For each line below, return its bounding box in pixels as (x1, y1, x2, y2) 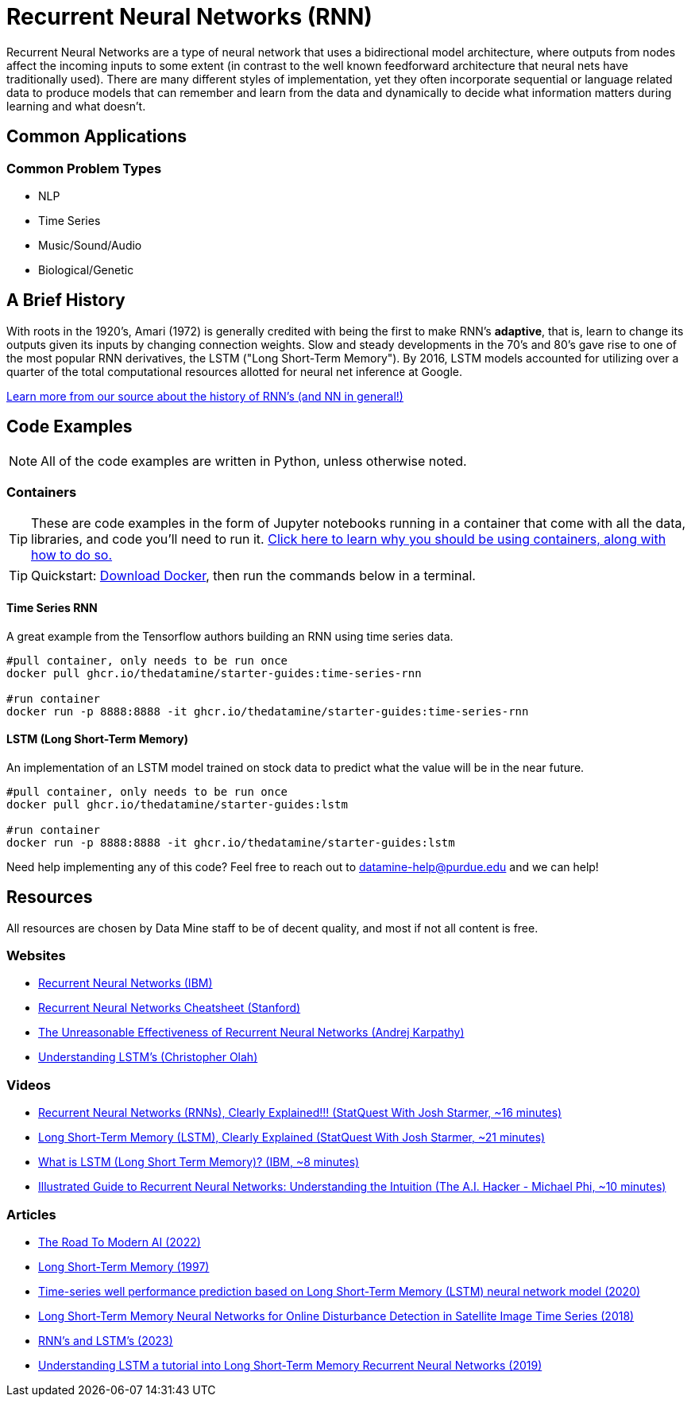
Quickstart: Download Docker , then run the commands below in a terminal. (31, 568, 476, 584)
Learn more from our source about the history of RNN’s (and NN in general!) (6, 389, 403, 403)
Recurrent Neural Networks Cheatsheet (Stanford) (38, 1001, 301, 1015)
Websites (6, 948, 66, 964)
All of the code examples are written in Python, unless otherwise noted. (41, 452, 467, 469)
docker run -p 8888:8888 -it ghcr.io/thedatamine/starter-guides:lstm (6, 835, 455, 849)
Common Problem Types (6, 160, 162, 176)
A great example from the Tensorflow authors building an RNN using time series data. (6, 629, 454, 643)
